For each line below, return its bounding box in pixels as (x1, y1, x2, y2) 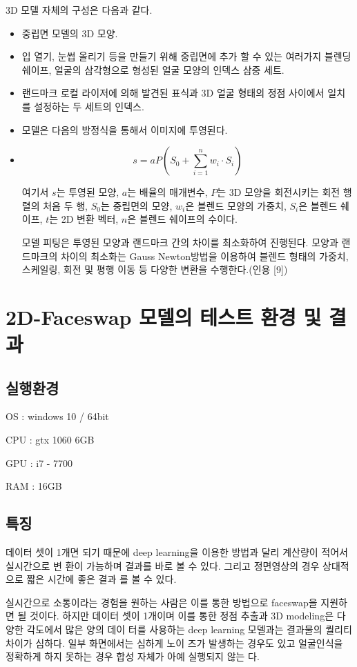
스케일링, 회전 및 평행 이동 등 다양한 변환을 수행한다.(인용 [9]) (21, 262, 288, 277)
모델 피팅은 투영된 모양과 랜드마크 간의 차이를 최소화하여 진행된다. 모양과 (21, 235, 338, 249)
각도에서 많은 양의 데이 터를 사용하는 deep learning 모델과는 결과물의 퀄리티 (26, 622, 352, 637)
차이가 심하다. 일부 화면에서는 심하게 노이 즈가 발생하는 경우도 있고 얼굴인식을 (6, 635, 343, 650)
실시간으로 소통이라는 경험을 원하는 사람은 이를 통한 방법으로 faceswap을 (6, 595, 318, 609)
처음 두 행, (43, 198, 88, 212)
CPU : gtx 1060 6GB (6, 432, 95, 447)
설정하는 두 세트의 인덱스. (34, 99, 144, 113)
